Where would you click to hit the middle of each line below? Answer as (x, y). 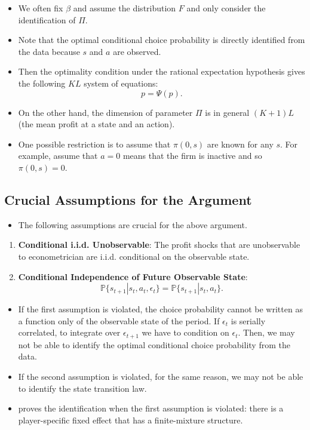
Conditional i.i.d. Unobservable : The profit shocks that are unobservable (159, 245)
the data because (49, 51)
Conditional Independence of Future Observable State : (133, 276)
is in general (227, 112)
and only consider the (226, 8)
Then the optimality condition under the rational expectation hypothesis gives (162, 71)
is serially (248, 320)
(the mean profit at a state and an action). (96, 124)
